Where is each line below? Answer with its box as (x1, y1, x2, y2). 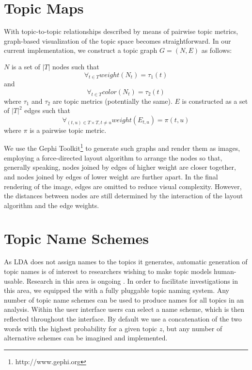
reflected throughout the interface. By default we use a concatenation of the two (4, 313, 242, 323)
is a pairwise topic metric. (30, 125, 107, 135)
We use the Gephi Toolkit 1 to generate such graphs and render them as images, (4, 142, 240, 153)
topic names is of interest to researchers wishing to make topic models (4, 266, 212, 276)
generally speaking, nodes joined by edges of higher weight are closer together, (4, 162, 236, 172)
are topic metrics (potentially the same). (52, 96, 173, 106)
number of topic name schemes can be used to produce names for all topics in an (4, 294, 244, 305)
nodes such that (52, 61, 99, 71)
